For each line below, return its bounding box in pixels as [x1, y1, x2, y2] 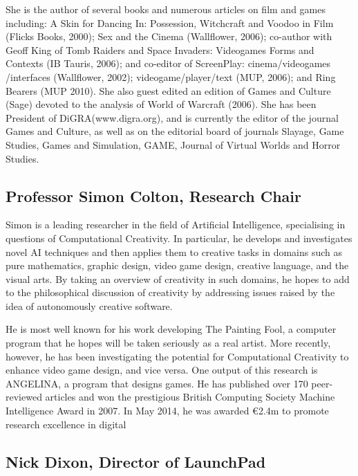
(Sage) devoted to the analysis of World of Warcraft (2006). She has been [6, 97, 317, 111]
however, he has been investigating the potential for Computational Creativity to [6, 349, 349, 363]
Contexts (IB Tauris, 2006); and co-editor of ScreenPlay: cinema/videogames [6, 56, 331, 71]
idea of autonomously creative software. [6, 298, 173, 313]
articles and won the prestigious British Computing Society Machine [45, 390, 335, 404]
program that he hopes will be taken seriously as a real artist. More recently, [6, 336, 331, 350]
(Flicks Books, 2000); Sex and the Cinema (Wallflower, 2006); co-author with [6, 29, 332, 44]
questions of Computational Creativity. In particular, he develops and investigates [6, 230, 352, 245]
